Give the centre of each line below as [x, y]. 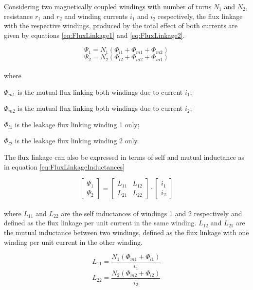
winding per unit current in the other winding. [73, 242]
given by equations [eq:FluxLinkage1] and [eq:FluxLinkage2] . [94, 35]
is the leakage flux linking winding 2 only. [77, 141]
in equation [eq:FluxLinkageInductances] [64, 166]
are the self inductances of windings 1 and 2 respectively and [152, 213]
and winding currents [96, 16]
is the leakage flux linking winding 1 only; [77, 124]
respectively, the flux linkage [200, 16]
